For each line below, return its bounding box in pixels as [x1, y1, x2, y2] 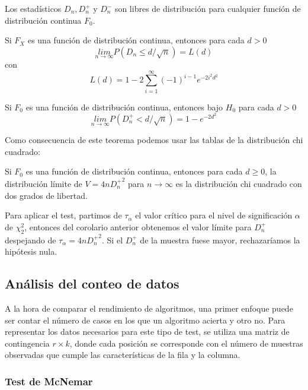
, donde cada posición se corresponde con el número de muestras [69, 337, 303, 349]
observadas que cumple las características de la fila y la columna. [5, 348, 240, 361]
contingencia [5, 337, 50, 349]
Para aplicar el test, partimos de [5, 209, 122, 221]
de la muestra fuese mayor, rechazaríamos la [140, 233, 300, 246]
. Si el [102, 233, 123, 246]
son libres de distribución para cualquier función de [114, 2, 301, 14]
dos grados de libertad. [5, 189, 88, 201]
